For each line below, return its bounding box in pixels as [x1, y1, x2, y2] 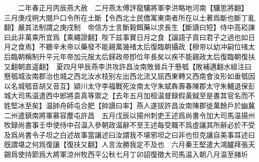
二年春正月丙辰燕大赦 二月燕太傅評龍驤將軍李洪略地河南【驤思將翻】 [17, 2, 245, 12]
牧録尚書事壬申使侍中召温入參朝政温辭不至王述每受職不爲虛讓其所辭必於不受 [4, 120, 255, 130]
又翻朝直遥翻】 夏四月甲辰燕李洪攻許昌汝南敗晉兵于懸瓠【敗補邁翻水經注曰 [4, 61, 252, 71]
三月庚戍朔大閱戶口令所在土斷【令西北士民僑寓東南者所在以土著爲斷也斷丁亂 [4, 12, 255, 22]
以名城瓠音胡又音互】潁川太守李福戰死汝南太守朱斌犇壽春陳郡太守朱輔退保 [4, 80, 248, 91]
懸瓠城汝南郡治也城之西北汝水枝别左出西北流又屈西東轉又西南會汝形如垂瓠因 [4, 71, 255, 81]
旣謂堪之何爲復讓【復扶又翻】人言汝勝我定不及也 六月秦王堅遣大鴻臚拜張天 [4, 139, 255, 150]
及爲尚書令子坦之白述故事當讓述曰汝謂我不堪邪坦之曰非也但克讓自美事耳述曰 [4, 129, 255, 140]
